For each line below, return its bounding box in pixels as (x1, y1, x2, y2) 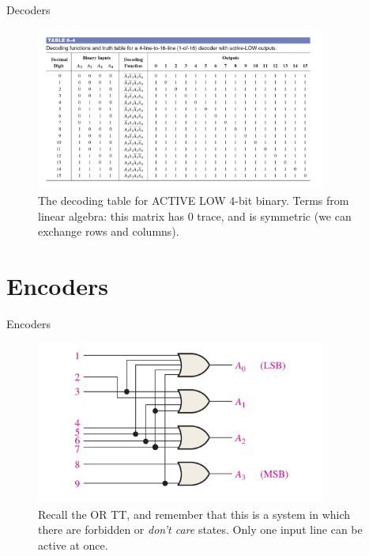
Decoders (6, 2, 51, 17)
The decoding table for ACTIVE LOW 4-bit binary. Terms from (38, 191, 349, 208)
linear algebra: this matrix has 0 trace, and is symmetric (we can (38, 207, 352, 224)
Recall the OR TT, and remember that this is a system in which (38, 505, 351, 522)
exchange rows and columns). (38, 223, 179, 240)
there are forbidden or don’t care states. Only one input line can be (38, 521, 363, 538)
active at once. (38, 536, 108, 553)
